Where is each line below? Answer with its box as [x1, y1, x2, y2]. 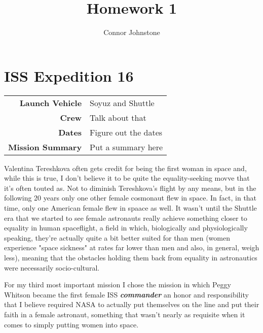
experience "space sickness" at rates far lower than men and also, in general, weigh [4, 242, 259, 253]
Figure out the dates [90, 126, 163, 138]
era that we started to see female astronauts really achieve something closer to [4, 212, 247, 223]
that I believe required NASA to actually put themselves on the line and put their [4, 299, 259, 310]
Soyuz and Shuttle [90, 96, 155, 109]
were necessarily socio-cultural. [4, 262, 100, 273]
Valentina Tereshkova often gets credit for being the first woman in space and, [4, 162, 247, 173]
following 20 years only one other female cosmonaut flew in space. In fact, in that [4, 192, 257, 203]
